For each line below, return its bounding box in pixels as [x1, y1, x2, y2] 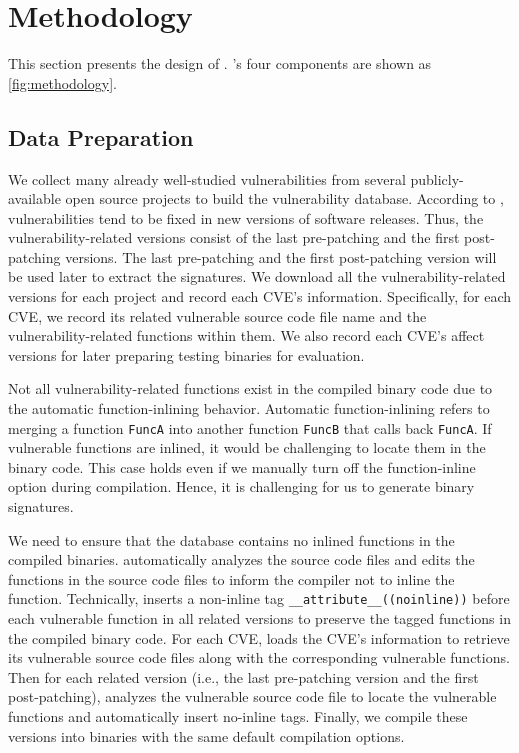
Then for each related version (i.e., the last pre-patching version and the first [8, 666, 479, 687]
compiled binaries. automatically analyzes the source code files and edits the [8, 549, 475, 570]
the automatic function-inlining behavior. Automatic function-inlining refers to [8, 398, 490, 419]
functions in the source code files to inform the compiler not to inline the [8, 568, 455, 589]
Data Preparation [8, 121, 194, 152]
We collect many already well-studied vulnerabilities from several [8, 168, 406, 189]
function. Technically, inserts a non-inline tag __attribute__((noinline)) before [8, 588, 510, 609]
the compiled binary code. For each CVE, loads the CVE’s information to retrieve [8, 627, 510, 648]
